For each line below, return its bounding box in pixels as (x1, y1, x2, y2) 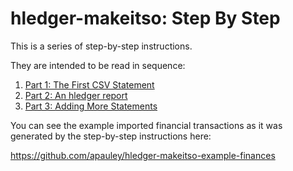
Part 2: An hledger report (24, 89, 128, 101)
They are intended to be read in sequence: (10, 59, 186, 71)
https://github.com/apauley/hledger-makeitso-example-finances (10, 149, 276, 161)
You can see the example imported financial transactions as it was (10, 119, 283, 131)
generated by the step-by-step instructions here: (10, 130, 212, 142)
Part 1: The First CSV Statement (24, 78, 155, 91)
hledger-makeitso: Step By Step (10, 7, 281, 30)
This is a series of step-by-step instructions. (10, 40, 193, 52)
